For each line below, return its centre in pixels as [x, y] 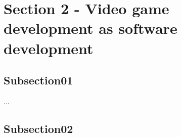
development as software [91, 28]
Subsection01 [38, 80]
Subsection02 [38, 128]
